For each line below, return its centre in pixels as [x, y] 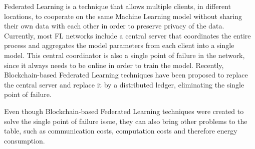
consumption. [25, 140]
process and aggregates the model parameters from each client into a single [119, 45]
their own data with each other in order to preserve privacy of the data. [114, 26]
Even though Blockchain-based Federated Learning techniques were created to [124, 111]
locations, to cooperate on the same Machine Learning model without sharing [123, 16]
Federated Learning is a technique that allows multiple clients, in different [118, 6]
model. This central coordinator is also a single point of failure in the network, [124, 55]
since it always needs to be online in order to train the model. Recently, [114, 65]
